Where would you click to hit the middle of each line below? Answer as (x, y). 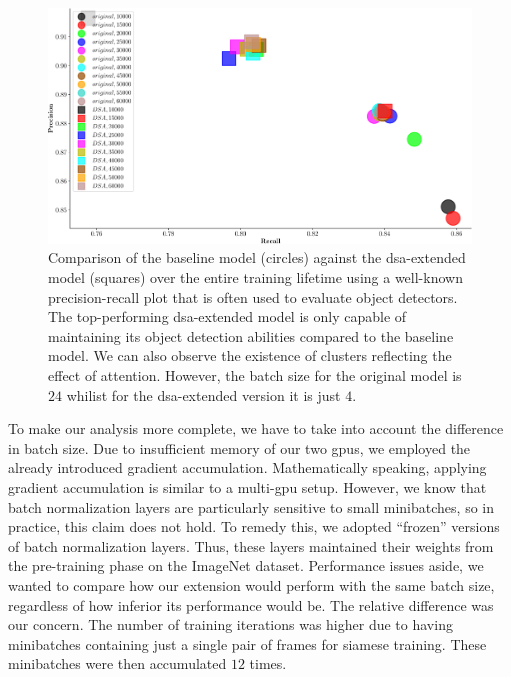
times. (268, 663)
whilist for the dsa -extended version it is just (203, 394)
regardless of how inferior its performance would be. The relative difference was (251, 604)
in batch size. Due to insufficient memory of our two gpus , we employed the (239, 447)
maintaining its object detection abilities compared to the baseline (251, 335)
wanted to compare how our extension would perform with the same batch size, (251, 584)
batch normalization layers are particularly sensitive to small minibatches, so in (251, 506)
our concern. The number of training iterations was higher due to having (230, 624)
